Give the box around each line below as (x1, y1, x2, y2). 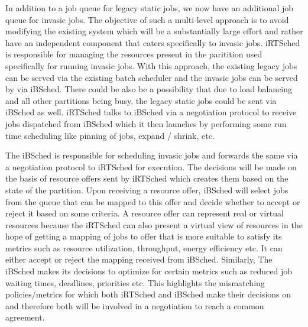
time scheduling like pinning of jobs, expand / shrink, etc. (5, 129, 215, 141)
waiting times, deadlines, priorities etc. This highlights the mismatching (5, 276, 265, 289)
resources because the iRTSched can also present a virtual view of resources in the (5, 218, 303, 231)
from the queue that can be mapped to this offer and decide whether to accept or (5, 195, 300, 208)
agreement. (5, 311, 45, 323)
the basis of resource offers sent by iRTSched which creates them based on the (5, 172, 288, 184)
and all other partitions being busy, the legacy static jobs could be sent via (5, 94, 277, 106)
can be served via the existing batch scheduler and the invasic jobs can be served (5, 71, 298, 83)
